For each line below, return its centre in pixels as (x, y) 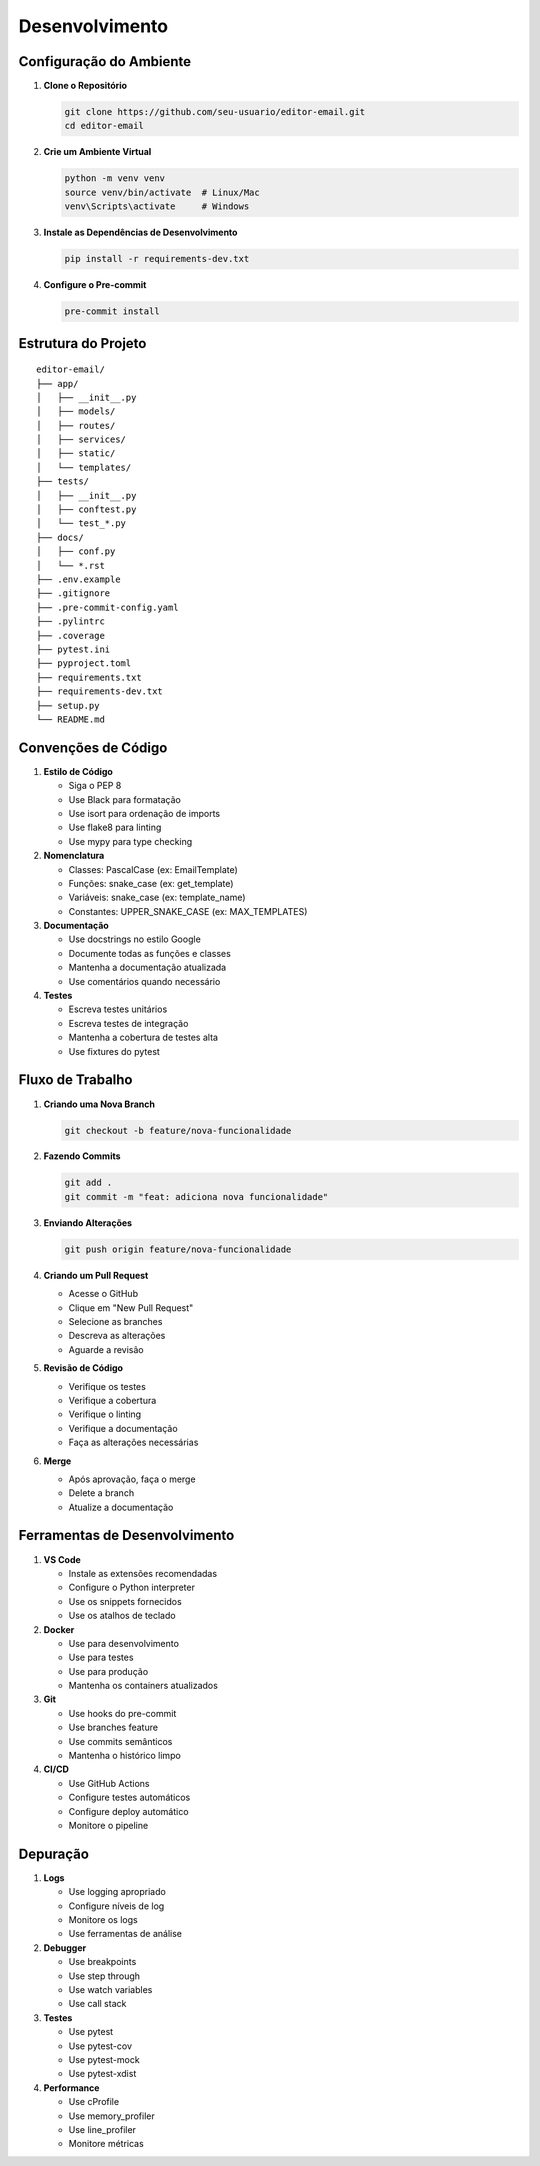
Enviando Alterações (88, 1222)
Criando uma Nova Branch (99, 1104)
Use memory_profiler (111, 2116)
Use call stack (97, 2004)
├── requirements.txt (89, 677)
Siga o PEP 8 (95, 786)
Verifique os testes (107, 1386)
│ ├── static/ (76, 453)
